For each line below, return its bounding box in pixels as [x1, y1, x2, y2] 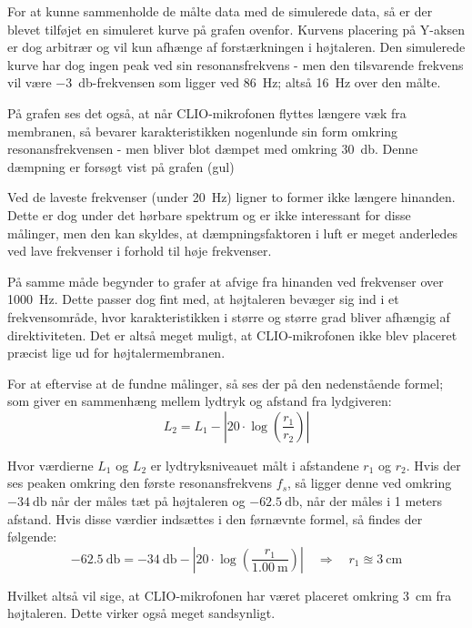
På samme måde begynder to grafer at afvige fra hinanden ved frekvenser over [7, 271, 444, 290]
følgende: [7, 527, 57, 546]
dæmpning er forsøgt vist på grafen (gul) [7, 157, 235, 176]
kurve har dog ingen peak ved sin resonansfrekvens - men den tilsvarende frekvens [7, 55, 464, 74]
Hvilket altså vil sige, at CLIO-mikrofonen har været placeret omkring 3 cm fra [7, 585, 452, 604]
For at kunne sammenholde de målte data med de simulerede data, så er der [7, 2, 433, 20]
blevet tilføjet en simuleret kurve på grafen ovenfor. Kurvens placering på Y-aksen [7, 19, 465, 38]
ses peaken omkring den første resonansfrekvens [7, 473, 273, 492]
